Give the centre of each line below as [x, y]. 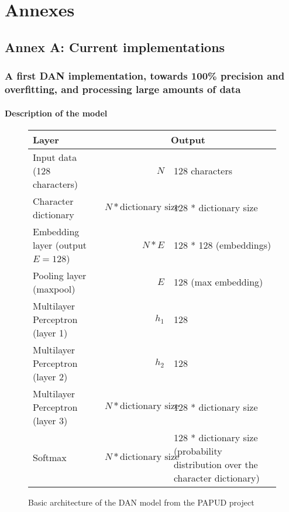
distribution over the [216, 464]
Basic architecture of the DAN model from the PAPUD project [141, 502]
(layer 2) [50, 376]
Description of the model [56, 113]
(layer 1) [50, 332]
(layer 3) [50, 420]
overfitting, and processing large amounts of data [123, 89]
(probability [198, 451]
